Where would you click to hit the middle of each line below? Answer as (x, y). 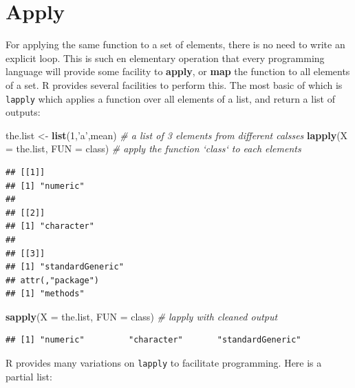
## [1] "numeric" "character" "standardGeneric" (153, 340)
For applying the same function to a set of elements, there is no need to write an (175, 44)
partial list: (29, 376)
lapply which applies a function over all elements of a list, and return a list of (170, 98)
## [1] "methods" (45, 294)
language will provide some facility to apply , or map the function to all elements (178, 71)
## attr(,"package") (53, 280)
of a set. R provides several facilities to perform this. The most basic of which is (174, 84)
